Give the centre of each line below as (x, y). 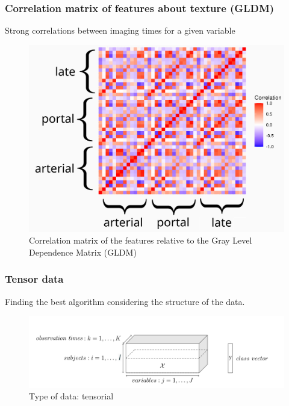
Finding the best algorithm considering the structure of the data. (125, 301)
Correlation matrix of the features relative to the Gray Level (141, 240)
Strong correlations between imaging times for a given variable (120, 30)
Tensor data (34, 279)
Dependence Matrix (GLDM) (83, 252)
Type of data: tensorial (71, 396)
